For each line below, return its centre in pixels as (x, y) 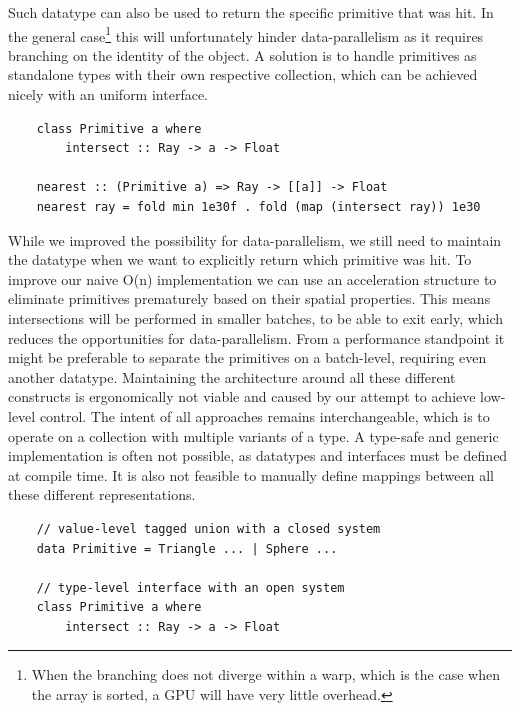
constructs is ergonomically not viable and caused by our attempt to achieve (242, 396)
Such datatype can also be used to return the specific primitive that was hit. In (251, 12)
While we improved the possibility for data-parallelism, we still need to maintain (255, 239)
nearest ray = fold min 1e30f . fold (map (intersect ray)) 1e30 (258, 207)
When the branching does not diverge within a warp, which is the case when (265, 674)
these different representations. (102, 494)
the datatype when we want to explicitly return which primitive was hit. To (240, 259)
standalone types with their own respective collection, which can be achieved (243, 74)
